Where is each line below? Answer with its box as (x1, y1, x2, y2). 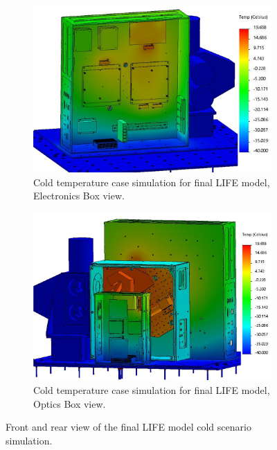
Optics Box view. (33, 396, 106, 411)
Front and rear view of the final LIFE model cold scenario (6, 420, 251, 434)
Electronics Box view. (33, 188, 125, 203)
